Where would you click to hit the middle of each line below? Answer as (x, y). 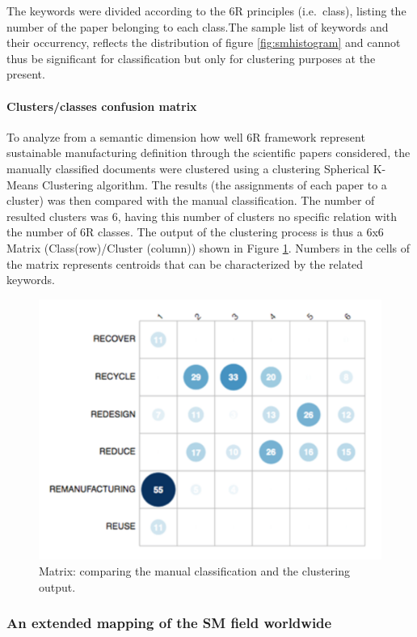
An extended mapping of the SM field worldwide (169, 623)
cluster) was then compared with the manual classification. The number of (191, 200)
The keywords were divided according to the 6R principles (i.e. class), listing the (206, 11)
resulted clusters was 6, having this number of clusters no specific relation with (202, 216)
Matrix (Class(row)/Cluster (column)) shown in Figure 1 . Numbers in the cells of (208, 247)
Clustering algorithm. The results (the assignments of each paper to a (215, 184)
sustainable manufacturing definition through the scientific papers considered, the (208, 153)
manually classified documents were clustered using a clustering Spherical (188, 168)
